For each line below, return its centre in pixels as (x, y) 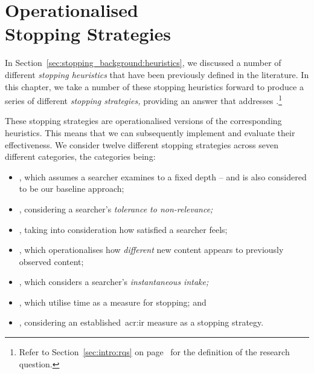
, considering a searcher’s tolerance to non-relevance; (116, 208)
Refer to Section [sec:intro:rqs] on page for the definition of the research (154, 352)
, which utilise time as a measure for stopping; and (113, 302)
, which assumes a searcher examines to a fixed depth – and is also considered (163, 176)
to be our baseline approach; (72, 189)
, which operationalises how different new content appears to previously (151, 250)
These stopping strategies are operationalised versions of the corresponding (143, 121)
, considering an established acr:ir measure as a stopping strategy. (141, 322)
